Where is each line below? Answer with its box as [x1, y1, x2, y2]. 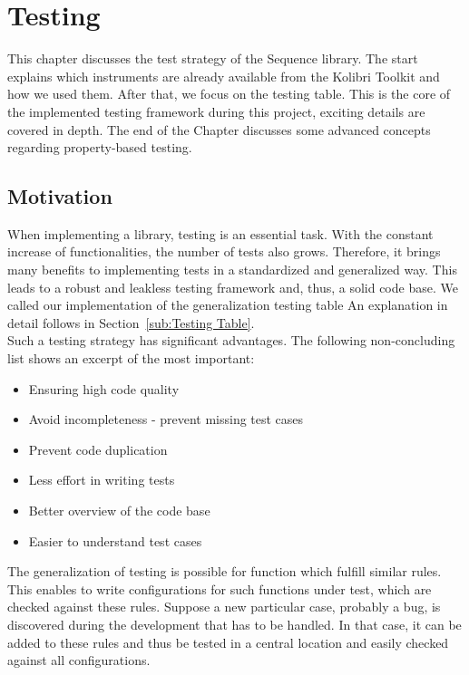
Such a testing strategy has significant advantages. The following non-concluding [7, 331, 455, 350]
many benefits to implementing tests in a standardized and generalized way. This [7, 260, 457, 279]
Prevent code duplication [28, 439, 168, 458]
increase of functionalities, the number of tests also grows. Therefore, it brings [7, 242, 441, 261]
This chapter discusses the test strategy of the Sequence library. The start [7, 49, 418, 68]
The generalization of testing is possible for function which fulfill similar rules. [7, 562, 442, 581]
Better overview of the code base [28, 501, 210, 520]
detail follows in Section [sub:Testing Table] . [7, 313, 255, 332]
